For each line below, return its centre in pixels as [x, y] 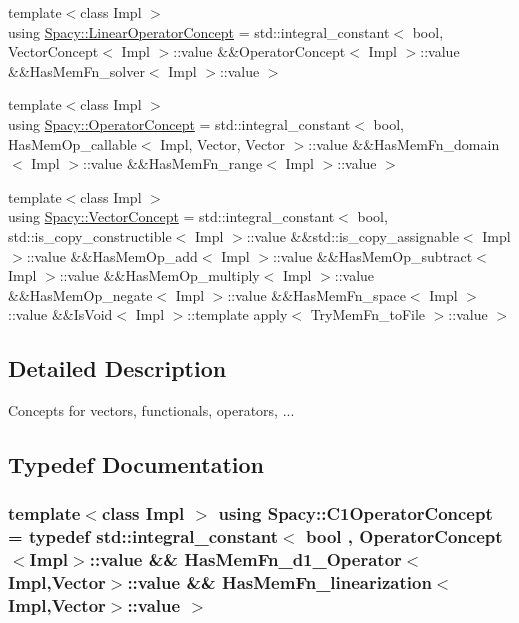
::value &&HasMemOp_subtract [372, 255]
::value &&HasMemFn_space [316, 294]
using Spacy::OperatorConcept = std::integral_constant [179, 123]
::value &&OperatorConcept [259, 51]
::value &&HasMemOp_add [112, 255]
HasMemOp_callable [72, 143]
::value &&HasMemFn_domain [404, 143]
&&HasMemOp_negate [80, 294]
